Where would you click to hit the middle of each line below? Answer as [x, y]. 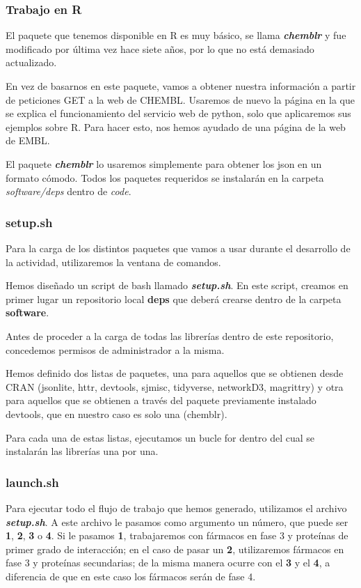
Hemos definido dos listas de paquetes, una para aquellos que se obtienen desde [175, 373]
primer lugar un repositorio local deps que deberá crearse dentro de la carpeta [174, 299]
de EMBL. [28, 140]
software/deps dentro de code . [69, 191]
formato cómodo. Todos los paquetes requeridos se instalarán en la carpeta [165, 177]
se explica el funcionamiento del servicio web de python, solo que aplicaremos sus [178, 113]
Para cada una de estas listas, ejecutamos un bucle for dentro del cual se [160, 437]
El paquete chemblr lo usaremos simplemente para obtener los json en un [164, 163]
